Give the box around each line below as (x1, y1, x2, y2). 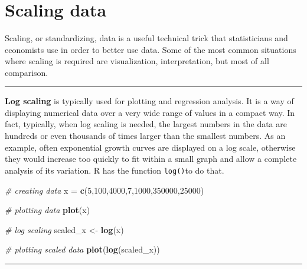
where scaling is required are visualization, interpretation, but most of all (5, 55, 269, 67)
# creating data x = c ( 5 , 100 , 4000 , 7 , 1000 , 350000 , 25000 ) (5, 184, 204, 196)
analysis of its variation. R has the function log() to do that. (5, 164, 224, 176)
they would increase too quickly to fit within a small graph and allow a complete (5, 152, 297, 165)
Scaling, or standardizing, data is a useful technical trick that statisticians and (5, 31, 288, 44)
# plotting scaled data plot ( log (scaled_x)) (5, 243, 160, 255)
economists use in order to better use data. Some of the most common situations (5, 43, 296, 55)
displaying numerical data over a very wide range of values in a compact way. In (5, 106, 295, 118)
